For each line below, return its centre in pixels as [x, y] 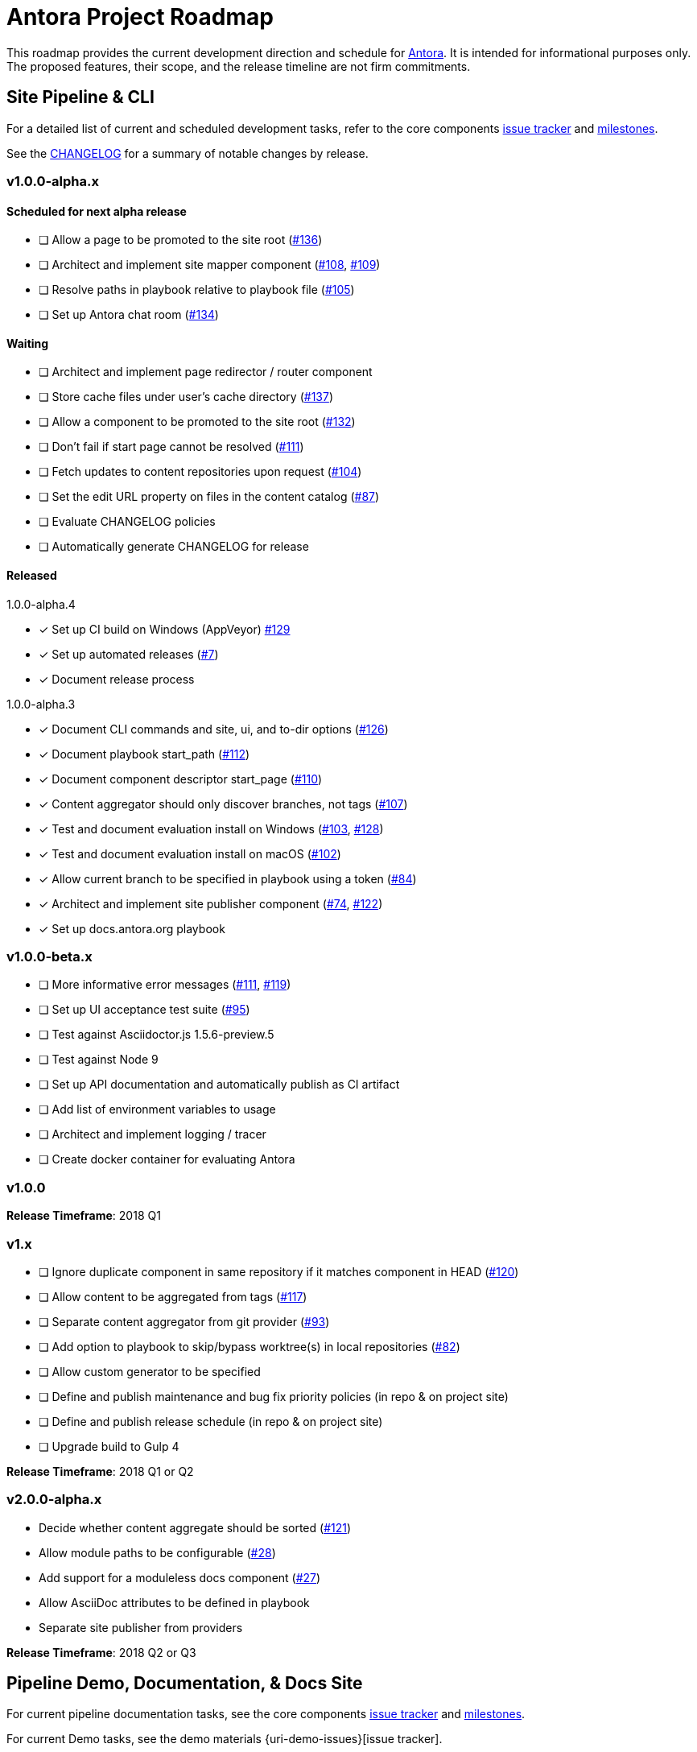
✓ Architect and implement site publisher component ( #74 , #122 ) [211, 903]
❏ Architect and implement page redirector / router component [206, 372]
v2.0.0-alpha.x [54, 1500]
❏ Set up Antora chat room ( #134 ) [129, 315]
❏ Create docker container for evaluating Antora [167, 1159]
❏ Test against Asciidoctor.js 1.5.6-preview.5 [157, 1035]
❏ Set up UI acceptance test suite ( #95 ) [144, 1010]
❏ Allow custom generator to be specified [150, 1371]
